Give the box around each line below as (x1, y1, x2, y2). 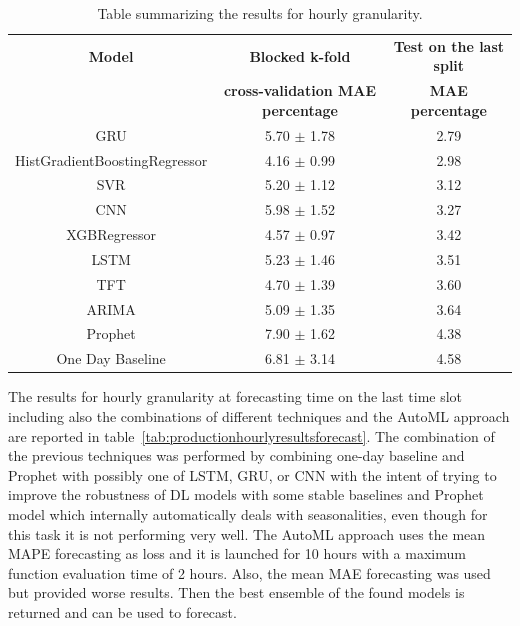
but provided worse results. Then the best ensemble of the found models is (8, 582, 465, 603)
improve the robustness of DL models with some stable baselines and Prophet (8, 484, 484, 505)
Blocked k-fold (249, 45, 351, 66)
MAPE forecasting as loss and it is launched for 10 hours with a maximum (8, 543, 466, 564)
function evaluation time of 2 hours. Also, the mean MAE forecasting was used (8, 562, 491, 583)
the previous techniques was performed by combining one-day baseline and (8, 445, 465, 466)
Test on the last (393, 35, 505, 56)
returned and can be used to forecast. (8, 601, 237, 622)
